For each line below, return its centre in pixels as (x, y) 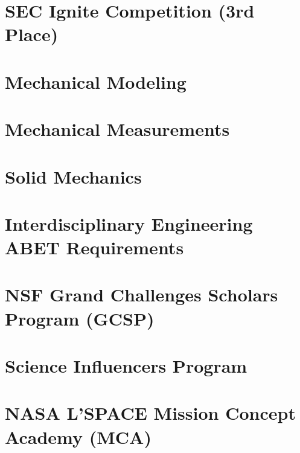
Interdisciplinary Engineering (129, 223)
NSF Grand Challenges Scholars (142, 294)
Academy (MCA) (78, 436)
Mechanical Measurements (117, 129)
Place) (32, 34)
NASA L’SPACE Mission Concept (150, 413)
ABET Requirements (94, 247)
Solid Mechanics (73, 176)
